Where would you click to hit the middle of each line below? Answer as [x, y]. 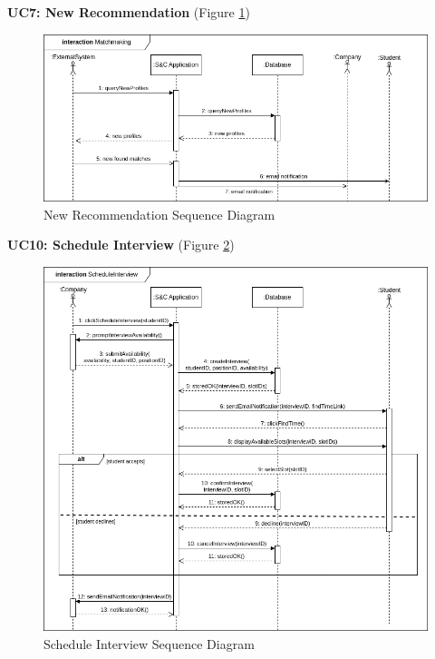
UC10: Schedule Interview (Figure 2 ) [121, 245]
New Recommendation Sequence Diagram [159, 214]
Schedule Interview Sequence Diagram [149, 644]
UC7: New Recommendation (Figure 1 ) [129, 12]
